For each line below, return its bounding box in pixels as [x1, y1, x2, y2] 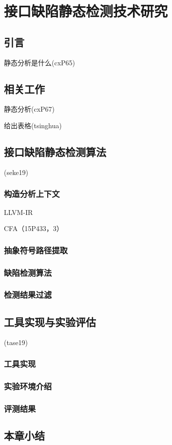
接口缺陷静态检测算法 [4, 144, 106, 159]
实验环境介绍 [4, 380, 52, 392]
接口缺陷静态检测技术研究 [4, 1, 168, 21]
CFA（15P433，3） [4, 223, 63, 233]
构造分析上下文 [4, 188, 60, 200]
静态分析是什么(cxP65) [4, 57, 76, 67]
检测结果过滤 [4, 289, 52, 301]
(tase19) [4, 337, 28, 347]
